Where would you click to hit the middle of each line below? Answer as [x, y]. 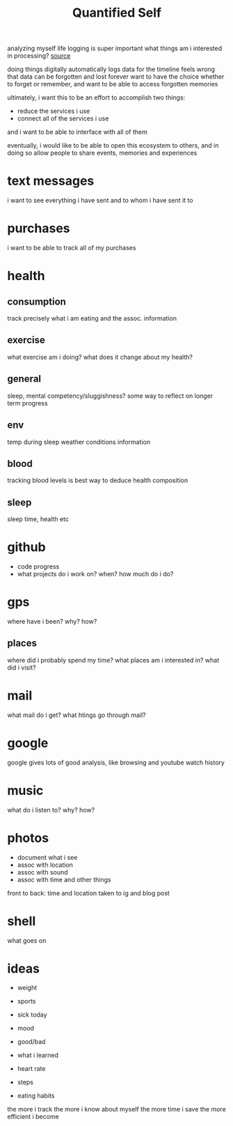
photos [28, 838]
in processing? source [39, 56]
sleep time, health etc [38, 519]
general [24, 379]
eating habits [36, 1096]
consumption [37, 301]
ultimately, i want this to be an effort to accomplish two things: [96, 98]
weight [27, 988]
